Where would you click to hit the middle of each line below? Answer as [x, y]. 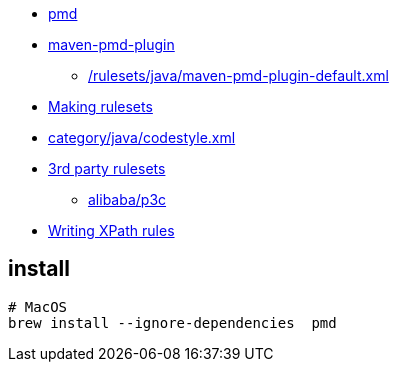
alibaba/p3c [127, 199]
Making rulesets [100, 106]
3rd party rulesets [107, 168]
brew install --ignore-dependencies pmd [172, 322]
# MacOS [38, 306]
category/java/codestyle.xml [142, 137]
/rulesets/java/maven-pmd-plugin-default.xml [238, 75]
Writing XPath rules [111, 230]
